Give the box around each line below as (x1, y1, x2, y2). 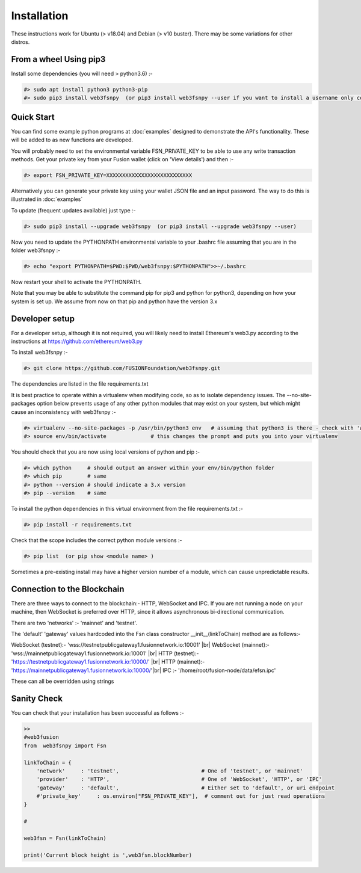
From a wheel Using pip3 (11, 54, 106, 64)
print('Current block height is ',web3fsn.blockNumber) (23, 851, 193, 859)
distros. (11, 38, 30, 45)
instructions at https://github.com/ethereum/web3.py (11, 338, 143, 345)
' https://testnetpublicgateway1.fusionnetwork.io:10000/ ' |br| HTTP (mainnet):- (11, 658, 205, 665)
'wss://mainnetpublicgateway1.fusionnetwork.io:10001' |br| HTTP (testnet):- (11, 650, 199, 657)
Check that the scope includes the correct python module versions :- (11, 537, 182, 544)
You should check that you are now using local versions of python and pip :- (11, 448, 200, 455)
